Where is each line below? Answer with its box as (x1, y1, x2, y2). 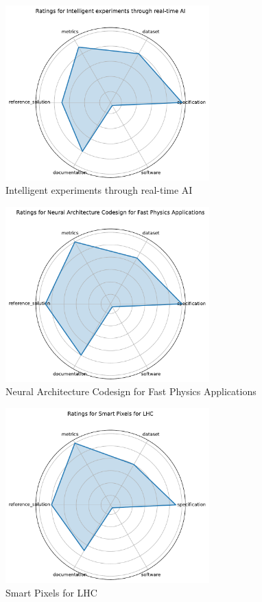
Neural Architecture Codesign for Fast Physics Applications (5, 384, 257, 399)
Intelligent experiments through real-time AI (5, 183, 193, 197)
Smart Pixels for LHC (5, 585, 97, 599)
